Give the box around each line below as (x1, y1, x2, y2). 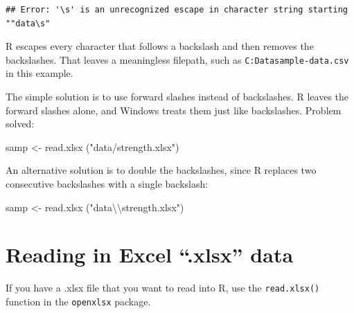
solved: (6, 116, 35, 131)
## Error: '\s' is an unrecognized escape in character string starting (6, 5, 348, 15)
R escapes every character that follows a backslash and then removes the (6, 39, 314, 53)
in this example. (6, 66, 73, 80)
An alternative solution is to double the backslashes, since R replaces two (6, 163, 317, 177)
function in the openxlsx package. (6, 294, 151, 308)
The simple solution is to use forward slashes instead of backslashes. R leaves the (6, 89, 349, 104)
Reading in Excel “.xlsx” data (6, 240, 294, 269)
